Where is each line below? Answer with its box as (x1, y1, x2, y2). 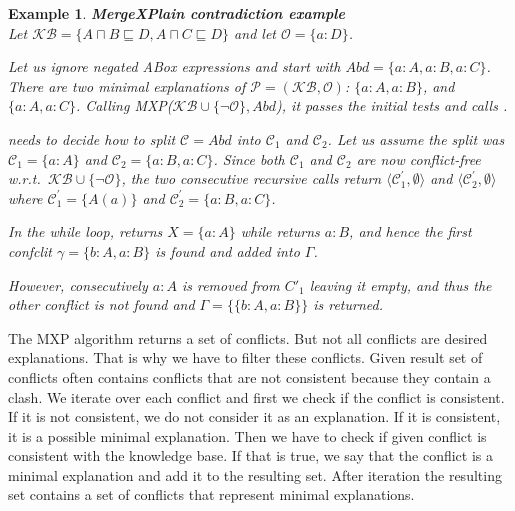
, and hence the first (349, 221, 472, 242)
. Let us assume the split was (327, 128, 505, 149)
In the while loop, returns (8, 221, 163, 242)
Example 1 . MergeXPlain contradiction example (8, 3, 345, 23)
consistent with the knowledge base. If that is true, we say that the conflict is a (8, 445, 494, 466)
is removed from (181, 274, 280, 295)
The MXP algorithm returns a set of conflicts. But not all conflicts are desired (8, 327, 488, 348)
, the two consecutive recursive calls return (121, 168, 382, 189)
